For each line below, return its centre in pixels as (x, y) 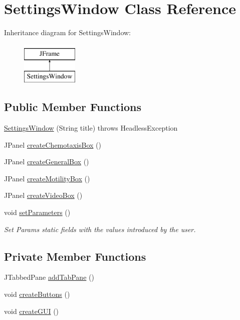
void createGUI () (32, 311)
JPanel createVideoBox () (43, 195)
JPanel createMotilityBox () (47, 178)
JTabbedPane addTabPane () (49, 277)
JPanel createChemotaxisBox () (53, 144)
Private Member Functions (75, 256)
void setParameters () (37, 212)
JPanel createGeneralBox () (47, 162)
